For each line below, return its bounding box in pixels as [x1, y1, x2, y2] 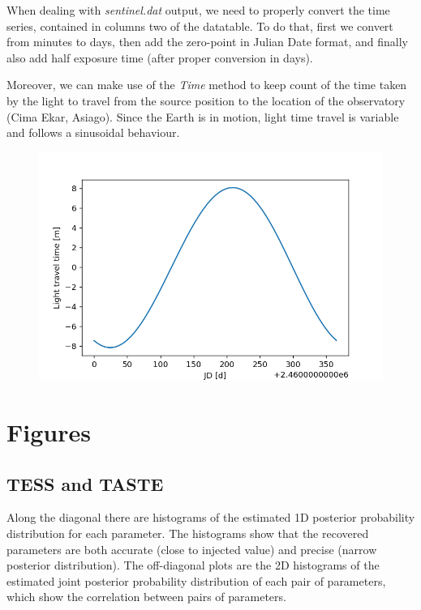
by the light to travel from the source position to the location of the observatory [6, 92, 406, 109]
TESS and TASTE [6, 471, 164, 496]
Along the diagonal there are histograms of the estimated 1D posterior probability [6, 509, 415, 526]
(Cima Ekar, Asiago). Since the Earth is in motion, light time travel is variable [6, 108, 399, 125]
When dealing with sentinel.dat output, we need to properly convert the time [6, 2, 390, 18]
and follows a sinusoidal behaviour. [6, 124, 180, 141]
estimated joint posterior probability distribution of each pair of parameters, [6, 572, 386, 589]
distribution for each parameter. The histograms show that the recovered [6, 525, 369, 541]
